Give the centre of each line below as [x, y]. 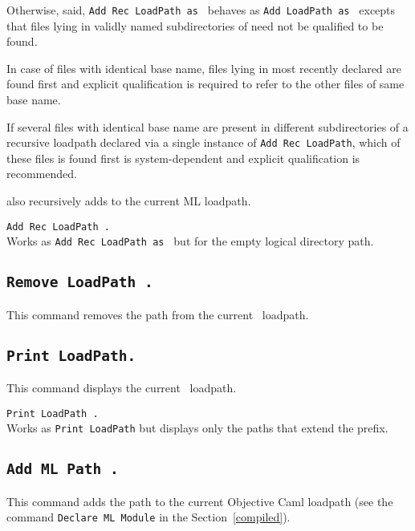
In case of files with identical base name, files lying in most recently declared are [204, 68]
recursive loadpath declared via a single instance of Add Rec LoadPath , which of [203, 142]
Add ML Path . [63, 469]
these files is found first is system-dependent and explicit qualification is [183, 158]
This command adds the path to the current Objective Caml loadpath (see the [200, 501]
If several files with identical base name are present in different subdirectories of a [207, 126]
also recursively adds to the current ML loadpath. [129, 201]
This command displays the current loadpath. [122, 388]
